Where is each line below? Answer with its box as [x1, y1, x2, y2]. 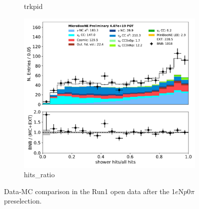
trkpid [24, 1, 43, 11]
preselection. [4, 196, 42, 206]
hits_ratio [24, 169, 55, 180]
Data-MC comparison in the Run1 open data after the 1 [4, 186, 175, 196]
